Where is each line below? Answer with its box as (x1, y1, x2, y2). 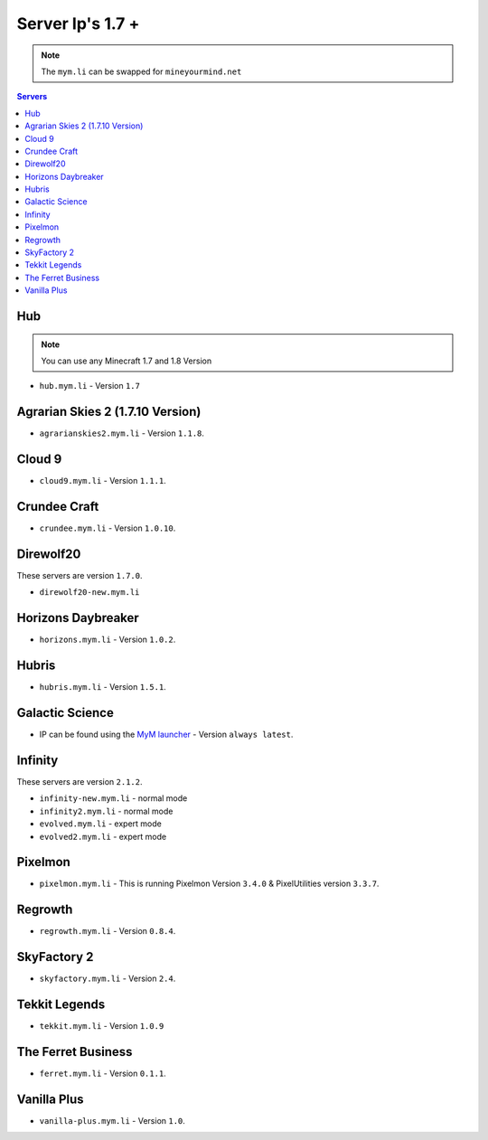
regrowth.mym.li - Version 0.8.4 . (39, 926, 176, 937)
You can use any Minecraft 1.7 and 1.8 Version (41, 355, 212, 366)
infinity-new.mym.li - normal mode (39, 793, 188, 804)
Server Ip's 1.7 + (16, 14, 140, 33)
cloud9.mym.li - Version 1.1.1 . (39, 476, 166, 486)
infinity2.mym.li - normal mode (39, 806, 174, 816)
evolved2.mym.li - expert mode (39, 831, 167, 842)
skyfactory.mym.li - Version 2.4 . (39, 973, 176, 985)
